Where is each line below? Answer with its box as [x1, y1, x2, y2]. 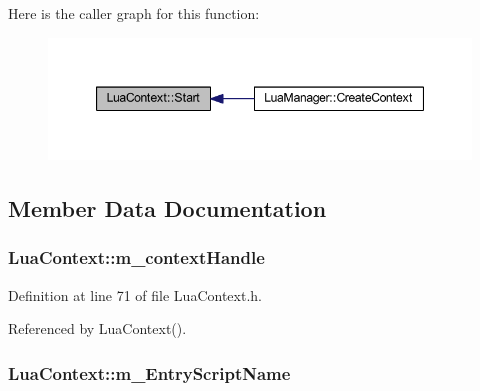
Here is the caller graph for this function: [8, 3, 260, 23]
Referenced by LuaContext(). [8, 318, 187, 339]
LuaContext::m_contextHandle [8, 245, 265, 270]
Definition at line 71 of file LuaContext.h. [8, 284, 262, 305]
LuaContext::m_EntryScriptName [8, 360, 291, 385]
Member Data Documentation [8, 193, 327, 224]
